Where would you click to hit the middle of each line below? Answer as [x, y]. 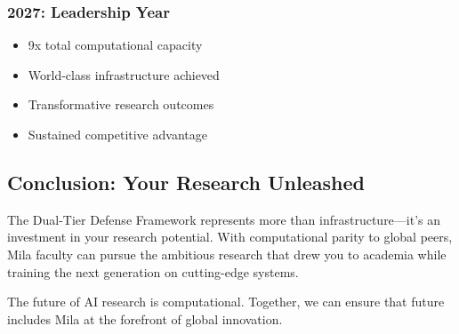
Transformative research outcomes [121, 104]
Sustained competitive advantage [117, 134]
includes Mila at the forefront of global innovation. [145, 318]
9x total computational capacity [115, 45]
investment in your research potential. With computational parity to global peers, [230, 237]
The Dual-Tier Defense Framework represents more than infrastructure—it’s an [224, 219]
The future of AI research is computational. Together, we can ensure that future [226, 302]
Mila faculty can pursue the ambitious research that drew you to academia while [227, 254]
